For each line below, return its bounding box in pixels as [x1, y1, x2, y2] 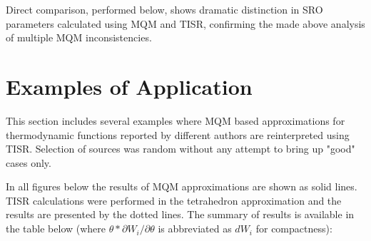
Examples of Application [6, 71, 253, 101]
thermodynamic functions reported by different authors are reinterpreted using [6, 127, 350, 142]
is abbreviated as [158, 221, 232, 236]
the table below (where [6, 221, 106, 236]
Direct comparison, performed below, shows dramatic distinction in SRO [6, 2, 323, 16]
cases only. [6, 155, 51, 170]
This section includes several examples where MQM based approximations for [6, 113, 345, 128]
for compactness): [255, 221, 332, 236]
